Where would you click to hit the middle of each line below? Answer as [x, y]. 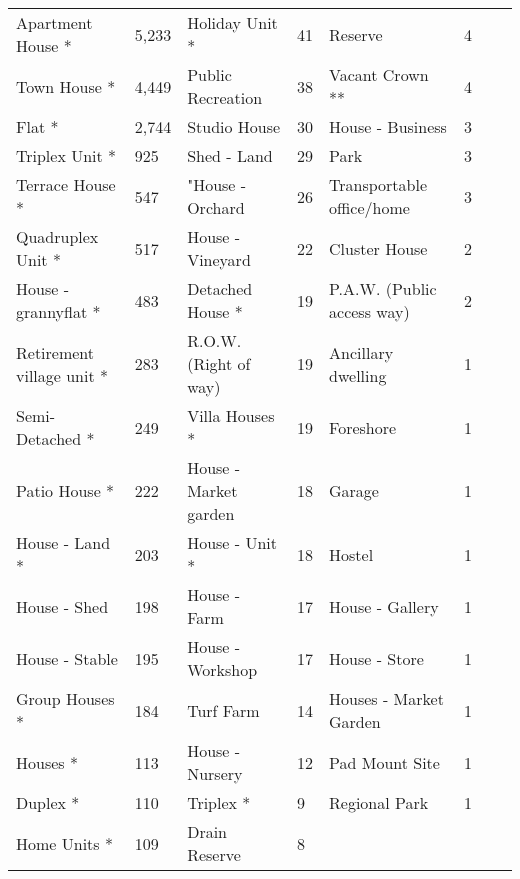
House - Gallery [384, 606]
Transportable [378, 184]
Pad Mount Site [384, 762]
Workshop [222, 669]
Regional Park [379, 802]
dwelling [358, 375]
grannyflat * [58, 311]
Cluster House [378, 248]
